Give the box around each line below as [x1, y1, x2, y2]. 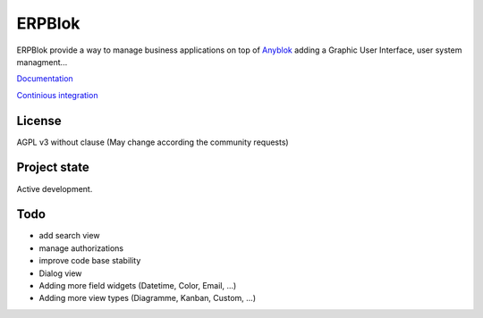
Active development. [16, 183, 93, 194]
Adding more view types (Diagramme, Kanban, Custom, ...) [38, 293, 257, 304]
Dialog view [38, 268, 82, 279]
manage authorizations [38, 242, 124, 254]
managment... [16, 56, 68, 67]
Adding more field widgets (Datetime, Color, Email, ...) [38, 280, 237, 290]
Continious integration [16, 89, 98, 100]
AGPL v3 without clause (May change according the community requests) [16, 137, 290, 147]
